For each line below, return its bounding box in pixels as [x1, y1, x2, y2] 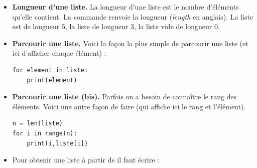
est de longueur [12, 21, 60, 32]
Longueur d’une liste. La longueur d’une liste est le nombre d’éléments [12, 2, 239, 12]
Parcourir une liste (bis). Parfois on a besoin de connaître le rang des [12, 91, 237, 102]
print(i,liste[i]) [27, 139, 88, 147]
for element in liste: [12, 66, 88, 74]
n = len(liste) [12, 120, 63, 127]
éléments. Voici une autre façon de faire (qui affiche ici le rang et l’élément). [12, 101, 246, 111]
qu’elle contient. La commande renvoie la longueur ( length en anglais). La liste [12, 11, 253, 22]
